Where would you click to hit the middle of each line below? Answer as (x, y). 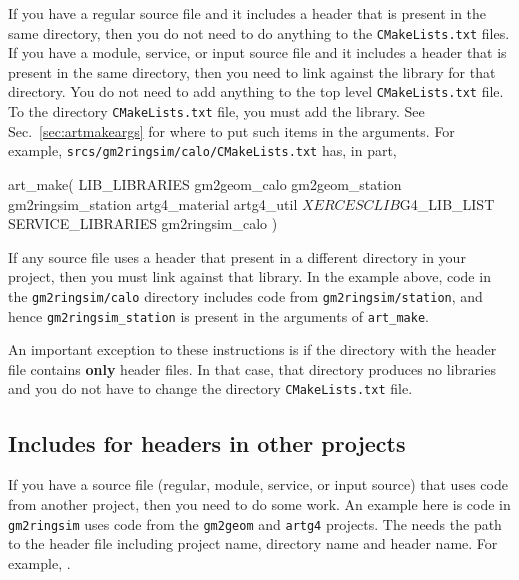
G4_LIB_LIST (447, 203)
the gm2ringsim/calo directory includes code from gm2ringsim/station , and (245, 295)
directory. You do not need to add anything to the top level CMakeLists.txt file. (256, 91)
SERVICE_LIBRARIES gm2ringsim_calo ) (143, 223)
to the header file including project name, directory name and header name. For (253, 543)
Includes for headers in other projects (207, 442)
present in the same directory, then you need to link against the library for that (252, 71)
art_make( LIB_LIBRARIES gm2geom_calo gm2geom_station (205, 184)
